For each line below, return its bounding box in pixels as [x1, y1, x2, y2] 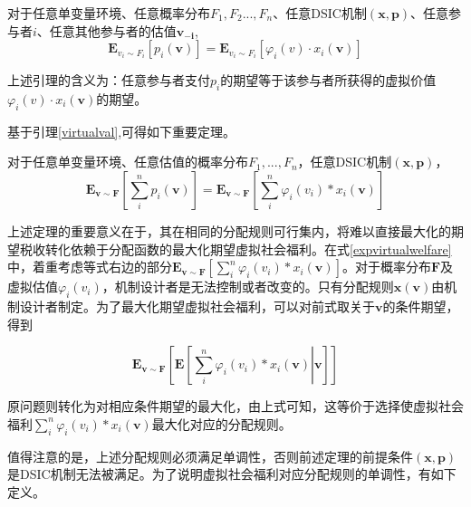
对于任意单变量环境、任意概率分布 [7, 4, 210, 22]
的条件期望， [382, 296, 459, 315]
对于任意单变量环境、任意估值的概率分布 [7, 152, 248, 171]
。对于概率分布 [341, 257, 431, 276]
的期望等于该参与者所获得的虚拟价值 [220, 71, 437, 90]
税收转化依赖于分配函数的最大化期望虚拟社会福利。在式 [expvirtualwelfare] [19, 239, 452, 258]
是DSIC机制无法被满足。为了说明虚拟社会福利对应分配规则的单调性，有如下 [7, 464, 457, 483]
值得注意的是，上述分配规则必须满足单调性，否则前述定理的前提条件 [7, 446, 413, 465]
